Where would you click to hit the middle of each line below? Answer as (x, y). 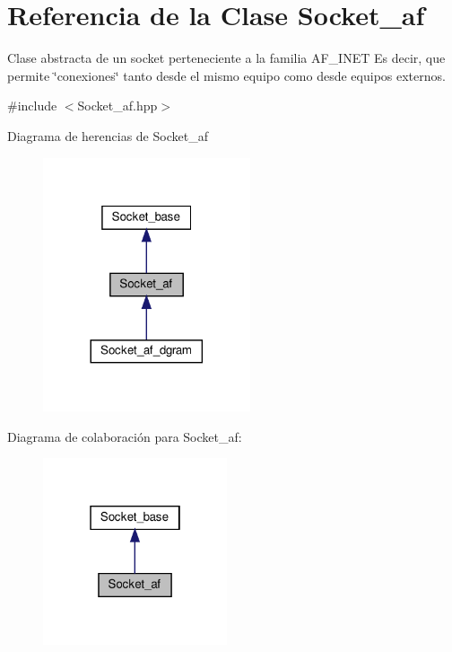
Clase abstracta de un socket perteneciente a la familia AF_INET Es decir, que (226, 58)
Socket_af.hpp (117, 106)
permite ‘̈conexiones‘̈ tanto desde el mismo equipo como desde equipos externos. (226, 75)
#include (32, 106)
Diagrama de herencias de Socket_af (108, 135)
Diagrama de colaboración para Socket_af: (125, 436)
